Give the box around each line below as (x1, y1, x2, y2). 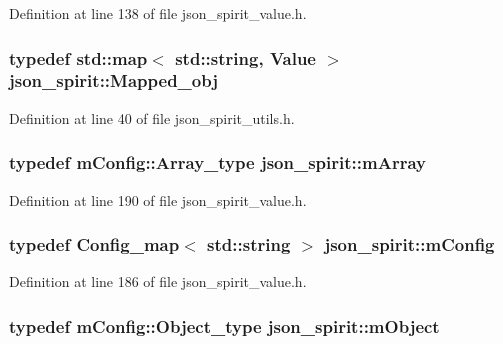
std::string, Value (175, 45, 316, 70)
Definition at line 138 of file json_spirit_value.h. (9, 3, 307, 23)
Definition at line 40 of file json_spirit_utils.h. (9, 107, 295, 128)
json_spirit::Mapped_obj (9, 68, 218, 93)
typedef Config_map (9, 232, 180, 257)
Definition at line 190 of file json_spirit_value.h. (9, 189, 307, 210)
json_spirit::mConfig (324, 232, 495, 257)
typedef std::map (9, 45, 148, 70)
